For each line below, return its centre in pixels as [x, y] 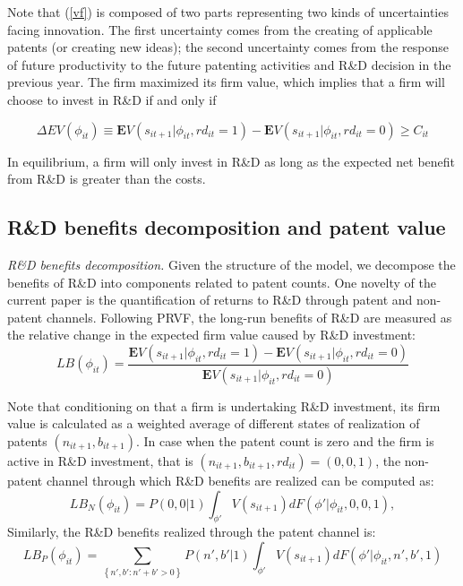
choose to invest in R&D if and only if [112, 99]
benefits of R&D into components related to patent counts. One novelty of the [222, 282]
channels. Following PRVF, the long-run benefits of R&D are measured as [249, 317]
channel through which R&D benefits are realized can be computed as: [240, 480]
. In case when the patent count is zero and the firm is [285, 440]
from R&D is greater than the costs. [107, 179]
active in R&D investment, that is [100, 460]
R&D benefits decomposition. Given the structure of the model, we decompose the [231, 264]
